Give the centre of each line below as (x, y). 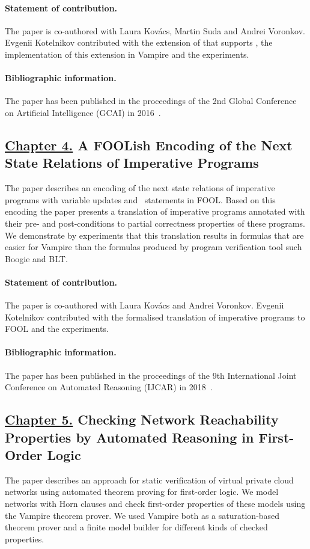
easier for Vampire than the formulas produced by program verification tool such (153, 247)
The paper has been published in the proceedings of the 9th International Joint (151, 375)
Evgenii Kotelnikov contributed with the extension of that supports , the (139, 42)
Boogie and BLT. (36, 258)
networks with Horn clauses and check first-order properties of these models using (155, 504)
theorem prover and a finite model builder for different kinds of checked (136, 527)
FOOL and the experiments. (57, 329)
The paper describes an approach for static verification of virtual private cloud (149, 480)
